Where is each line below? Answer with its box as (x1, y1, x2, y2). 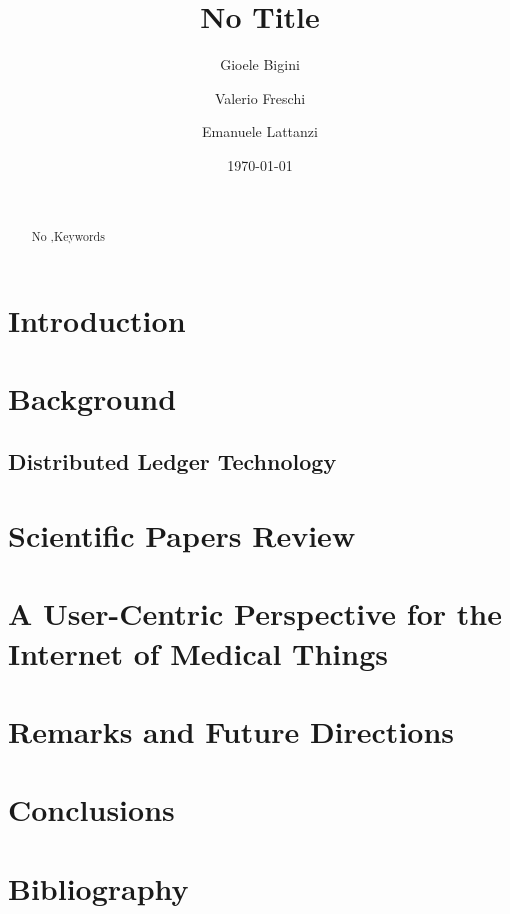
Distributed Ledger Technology (8, 446, 337, 477)
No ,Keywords (31, 227, 105, 244)
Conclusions (8, 789, 175, 830)
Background (8, 377, 177, 418)
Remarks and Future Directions (8, 710, 455, 751)
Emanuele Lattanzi (202, 121, 318, 142)
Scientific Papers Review (8, 515, 356, 556)
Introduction (8, 299, 186, 340)
